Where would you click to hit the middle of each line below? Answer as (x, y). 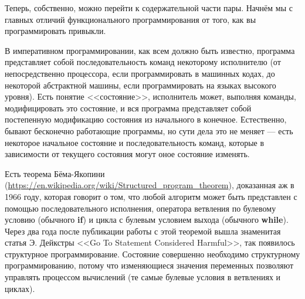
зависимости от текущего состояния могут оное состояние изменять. (127, 154)
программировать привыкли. (55, 31)
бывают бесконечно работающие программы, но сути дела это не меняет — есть (149, 130)
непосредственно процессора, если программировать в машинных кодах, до (140, 73)
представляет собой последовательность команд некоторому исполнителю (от (143, 62)
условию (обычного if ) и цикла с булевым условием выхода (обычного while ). (147, 220)
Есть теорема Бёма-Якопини (55, 173)
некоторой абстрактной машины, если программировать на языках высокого (140, 85)
